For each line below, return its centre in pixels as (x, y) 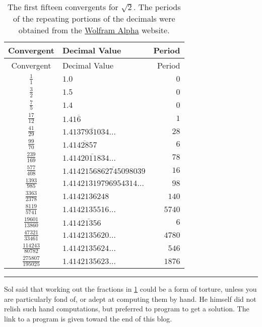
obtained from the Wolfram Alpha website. (94, 30)
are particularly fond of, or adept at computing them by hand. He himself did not (130, 299)
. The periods (157, 7)
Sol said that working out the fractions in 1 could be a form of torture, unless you (130, 289)
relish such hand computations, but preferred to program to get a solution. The (127, 309)
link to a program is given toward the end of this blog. (88, 318)
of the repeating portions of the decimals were (94, 18)
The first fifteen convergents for (63, 7)
